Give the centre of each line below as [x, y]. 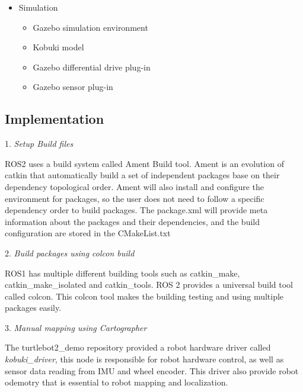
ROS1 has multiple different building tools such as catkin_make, [122, 273]
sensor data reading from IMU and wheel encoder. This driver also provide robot [152, 370]
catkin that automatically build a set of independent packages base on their [142, 175]
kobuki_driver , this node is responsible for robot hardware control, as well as [144, 359]
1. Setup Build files [39, 144]
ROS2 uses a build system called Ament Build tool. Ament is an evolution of [144, 163]
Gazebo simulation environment [90, 27]
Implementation [55, 119]
